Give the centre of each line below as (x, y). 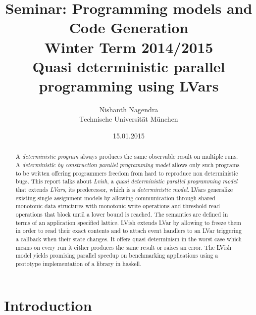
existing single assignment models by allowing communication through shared (115, 198)
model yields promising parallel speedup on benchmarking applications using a (117, 255)
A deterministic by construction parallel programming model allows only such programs (128, 165)
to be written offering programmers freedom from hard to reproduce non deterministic (127, 173)
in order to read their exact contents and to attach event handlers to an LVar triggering (128, 231)
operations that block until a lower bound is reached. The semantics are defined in (122, 214)
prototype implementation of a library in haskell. (78, 263)
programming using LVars (129, 85)
